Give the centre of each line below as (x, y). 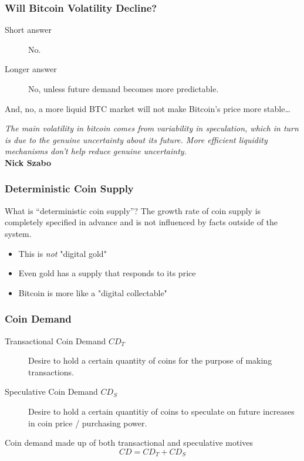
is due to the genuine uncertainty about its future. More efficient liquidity (136, 139)
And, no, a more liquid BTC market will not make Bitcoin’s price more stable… (148, 108)
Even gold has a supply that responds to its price (107, 273)
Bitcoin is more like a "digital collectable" (93, 292)
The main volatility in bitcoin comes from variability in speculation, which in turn (152, 128)
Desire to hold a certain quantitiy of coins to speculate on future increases (161, 411)
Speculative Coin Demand (51, 391)
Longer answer (31, 69)
